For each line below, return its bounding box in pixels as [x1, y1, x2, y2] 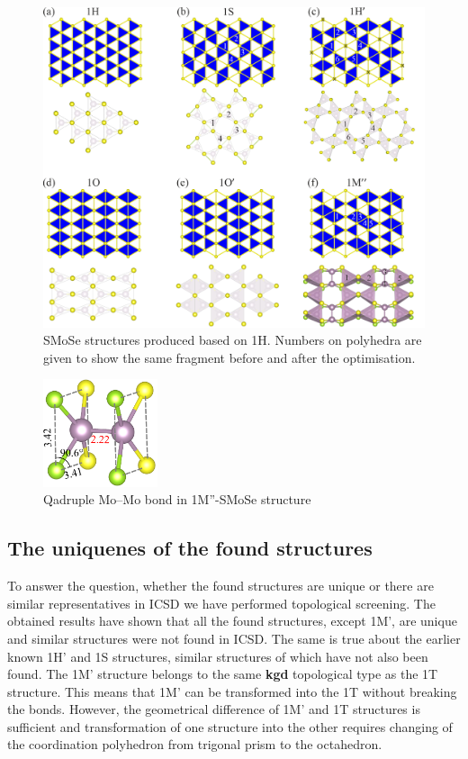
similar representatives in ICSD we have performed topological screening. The [7, 593, 436, 612]
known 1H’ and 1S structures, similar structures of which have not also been [7, 646, 428, 665]
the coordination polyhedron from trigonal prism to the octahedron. [7, 735, 382, 754]
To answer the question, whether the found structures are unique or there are [7, 576, 434, 595]
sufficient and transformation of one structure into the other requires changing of [7, 717, 453, 736]
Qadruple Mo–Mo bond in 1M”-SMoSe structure [43, 490, 311, 509]
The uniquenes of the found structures [7, 534, 373, 562]
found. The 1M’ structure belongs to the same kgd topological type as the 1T [7, 664, 438, 683]
